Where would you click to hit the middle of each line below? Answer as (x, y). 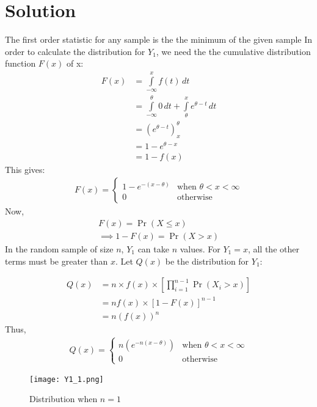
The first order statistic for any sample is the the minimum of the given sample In (159, 39)
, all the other (273, 249)
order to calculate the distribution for (75, 51)
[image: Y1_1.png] (67, 379)
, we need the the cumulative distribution (233, 51)
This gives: (25, 169)
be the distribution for (207, 261)
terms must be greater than (56, 261)
